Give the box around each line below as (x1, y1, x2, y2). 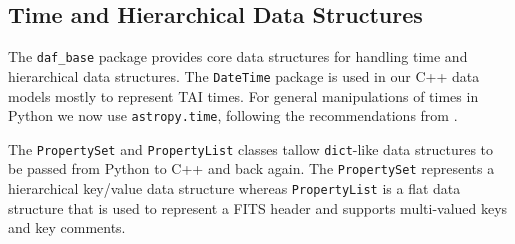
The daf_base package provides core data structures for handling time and (8, 46, 468, 67)
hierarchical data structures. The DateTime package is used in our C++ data (8, 65, 480, 86)
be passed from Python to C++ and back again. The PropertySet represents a (8, 158, 495, 179)
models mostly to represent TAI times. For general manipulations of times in (8, 85, 479, 106)
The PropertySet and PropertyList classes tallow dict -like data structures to (8, 138, 494, 159)
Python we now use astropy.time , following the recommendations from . (8, 105, 458, 126)
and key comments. (8, 217, 126, 238)
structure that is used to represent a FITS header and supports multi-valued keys (8, 197, 508, 218)
